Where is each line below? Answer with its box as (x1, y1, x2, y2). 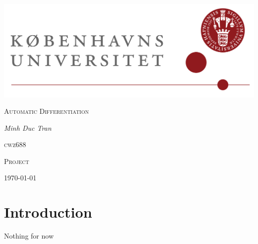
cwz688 (4, 139, 26, 150)
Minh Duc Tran (4, 122, 52, 133)
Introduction (4, 202, 92, 222)
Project (4, 156, 29, 166)
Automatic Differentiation (4, 106, 89, 116)
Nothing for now (4, 231, 54, 241)
